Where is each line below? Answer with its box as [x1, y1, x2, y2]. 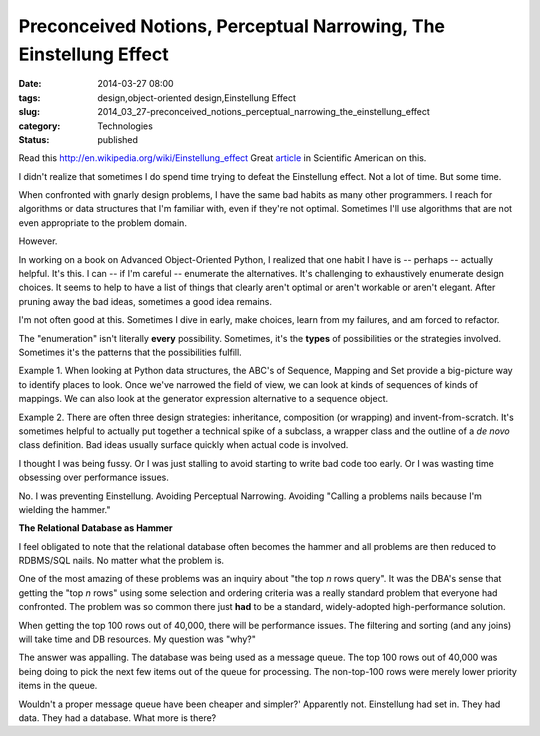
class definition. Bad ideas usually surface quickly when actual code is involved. [18, 439, 349, 451]
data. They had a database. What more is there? [18, 711, 217, 724]
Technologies [97, 120, 154, 132]
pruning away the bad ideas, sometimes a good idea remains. [18, 295, 272, 307]
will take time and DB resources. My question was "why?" [18, 633, 257, 645]
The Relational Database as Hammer [18, 522, 174, 534]
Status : [18, 133, 50, 145]
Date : [18, 78, 42, 90]
